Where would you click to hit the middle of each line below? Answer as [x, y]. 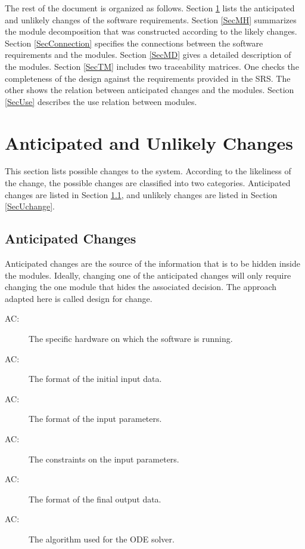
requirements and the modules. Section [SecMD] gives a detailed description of [148, 55]
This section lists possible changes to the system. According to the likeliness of [148, 171]
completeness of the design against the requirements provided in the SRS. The [148, 78]
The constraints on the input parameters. [104, 459]
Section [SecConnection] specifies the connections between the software [134, 43]
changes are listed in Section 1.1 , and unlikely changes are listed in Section [141, 194]
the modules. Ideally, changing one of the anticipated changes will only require [148, 275]
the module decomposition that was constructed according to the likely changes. [151, 31]
